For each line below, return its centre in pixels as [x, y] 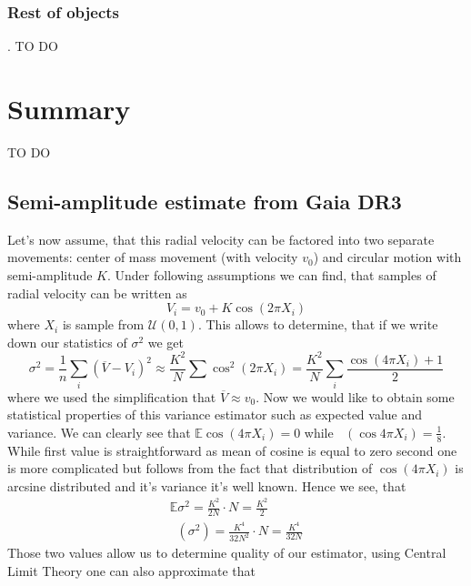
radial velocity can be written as [97, 293]
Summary [69, 108]
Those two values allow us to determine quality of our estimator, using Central [227, 553]
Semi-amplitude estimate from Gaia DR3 [205, 201]
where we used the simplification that [112, 396]
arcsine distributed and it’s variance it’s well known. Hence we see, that [207, 485]
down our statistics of [67, 342]
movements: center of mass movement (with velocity [153, 257]
